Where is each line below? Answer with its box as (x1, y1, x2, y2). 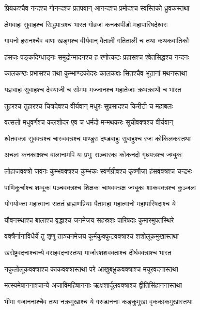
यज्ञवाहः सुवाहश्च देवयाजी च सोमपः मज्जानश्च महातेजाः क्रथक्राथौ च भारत (4, 84, 182, 94)
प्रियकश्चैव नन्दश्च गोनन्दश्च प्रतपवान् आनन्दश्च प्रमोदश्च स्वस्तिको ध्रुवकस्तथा (4, 3, 190, 13)
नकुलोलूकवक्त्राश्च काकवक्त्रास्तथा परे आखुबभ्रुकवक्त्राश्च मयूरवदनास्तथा (4, 263, 178, 274)
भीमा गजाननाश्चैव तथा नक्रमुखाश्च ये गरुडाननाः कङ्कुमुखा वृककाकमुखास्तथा (4, 296, 193, 306)
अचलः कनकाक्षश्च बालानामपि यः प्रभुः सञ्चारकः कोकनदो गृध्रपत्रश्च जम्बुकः (4, 149, 183, 160)
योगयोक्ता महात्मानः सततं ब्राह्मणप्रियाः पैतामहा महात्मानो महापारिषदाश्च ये (4, 198, 176, 209)
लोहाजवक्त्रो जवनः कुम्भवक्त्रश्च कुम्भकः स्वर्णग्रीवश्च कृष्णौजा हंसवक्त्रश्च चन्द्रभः (4, 165, 192, 176)
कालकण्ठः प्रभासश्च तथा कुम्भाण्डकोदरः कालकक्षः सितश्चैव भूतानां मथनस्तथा (4, 68, 187, 78)
